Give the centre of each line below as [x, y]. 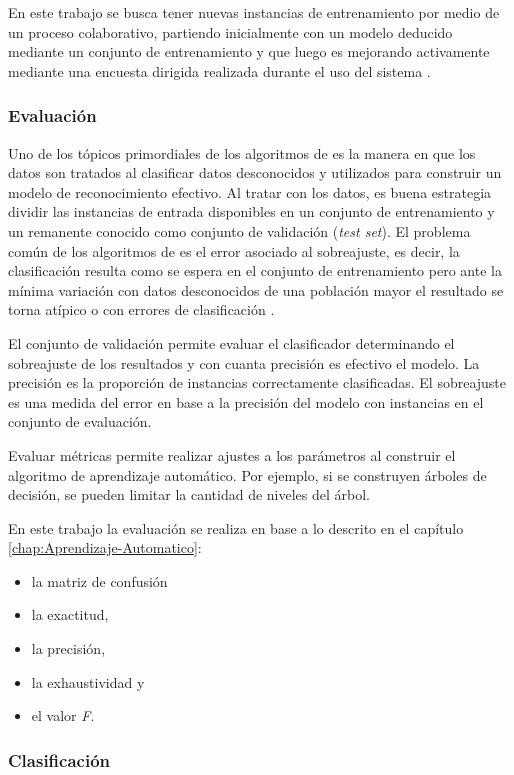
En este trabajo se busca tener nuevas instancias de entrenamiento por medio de [254, 12]
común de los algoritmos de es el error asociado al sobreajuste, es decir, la [234, 250]
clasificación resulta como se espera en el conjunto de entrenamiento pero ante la [255, 270]
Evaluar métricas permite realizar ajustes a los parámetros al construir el [232, 454]
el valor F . [63, 715]
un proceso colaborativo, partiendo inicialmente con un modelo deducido [230, 31]
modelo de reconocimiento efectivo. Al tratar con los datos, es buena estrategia [250, 191]
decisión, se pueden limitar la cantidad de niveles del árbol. [189, 494]
